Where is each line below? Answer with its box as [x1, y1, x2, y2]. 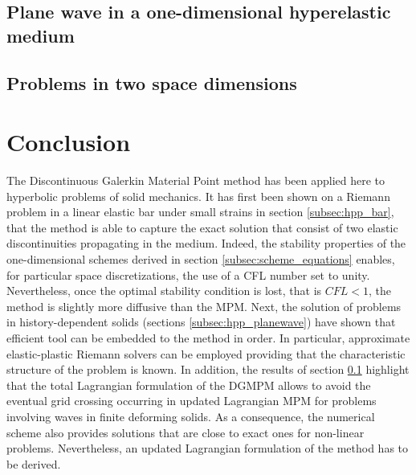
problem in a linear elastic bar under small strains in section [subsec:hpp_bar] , [6, 203, 394, 220]
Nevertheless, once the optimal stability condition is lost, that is [6, 282, 322, 299]
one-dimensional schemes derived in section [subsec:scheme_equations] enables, [6, 251, 395, 268]
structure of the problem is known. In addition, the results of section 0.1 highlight [6, 361, 410, 378]
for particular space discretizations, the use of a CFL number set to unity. [6, 266, 370, 283]
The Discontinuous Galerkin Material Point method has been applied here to [6, 172, 385, 189]
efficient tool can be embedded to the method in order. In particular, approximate [6, 330, 410, 346]
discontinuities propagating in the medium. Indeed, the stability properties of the [6, 235, 406, 252]
